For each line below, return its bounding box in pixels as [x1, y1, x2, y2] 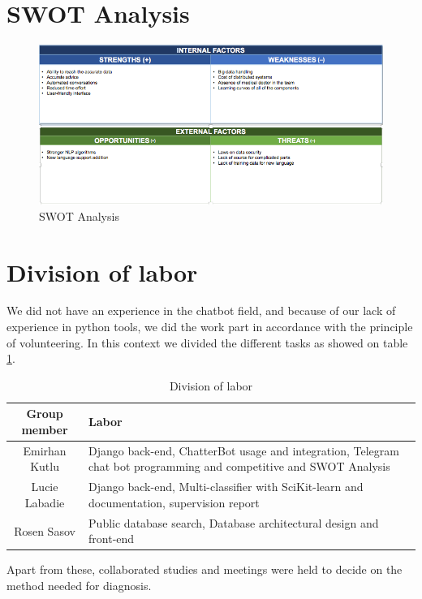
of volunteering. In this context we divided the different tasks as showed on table [6, 334, 408, 351]
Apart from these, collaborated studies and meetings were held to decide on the [6, 561, 403, 578]
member [21, 421, 68, 438]
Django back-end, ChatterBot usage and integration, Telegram [88, 442, 399, 459]
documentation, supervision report [88, 493, 260, 511]
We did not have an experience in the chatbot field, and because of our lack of [6, 302, 396, 319]
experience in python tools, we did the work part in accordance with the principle [6, 318, 413, 335]
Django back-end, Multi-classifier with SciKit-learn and [88, 478, 364, 495]
